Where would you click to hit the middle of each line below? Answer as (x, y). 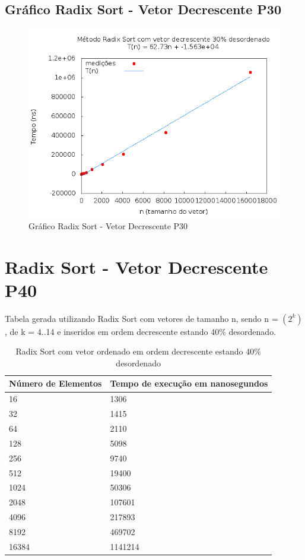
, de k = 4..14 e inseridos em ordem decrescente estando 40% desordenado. (141, 331)
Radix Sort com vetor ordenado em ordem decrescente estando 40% (138, 351)
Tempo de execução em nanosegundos (189, 383)
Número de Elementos (55, 383)
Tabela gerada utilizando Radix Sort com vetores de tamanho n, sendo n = (142, 318)
